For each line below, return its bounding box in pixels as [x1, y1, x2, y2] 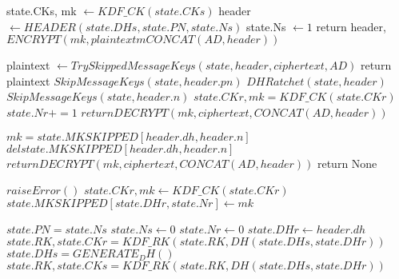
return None [317, 154, 377, 171]
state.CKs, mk [6, 2, 77, 18]
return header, [316, 18, 386, 34]
